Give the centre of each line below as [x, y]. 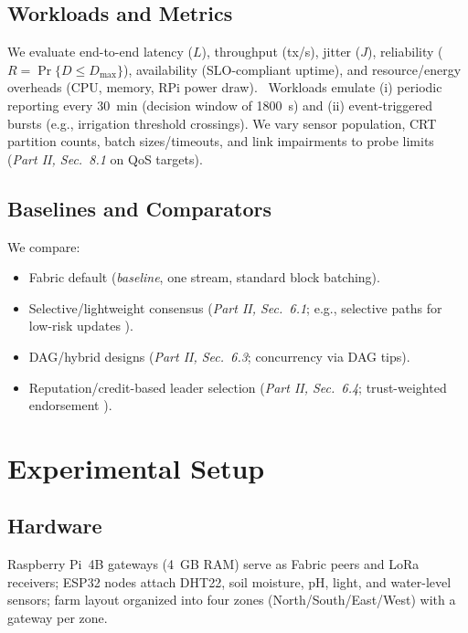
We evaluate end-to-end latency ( [100, 52]
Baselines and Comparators [140, 208]
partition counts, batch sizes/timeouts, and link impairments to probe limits [221, 141]
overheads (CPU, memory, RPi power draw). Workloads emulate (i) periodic [225, 87]
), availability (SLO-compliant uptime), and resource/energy [292, 69]
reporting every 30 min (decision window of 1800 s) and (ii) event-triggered [220, 105]
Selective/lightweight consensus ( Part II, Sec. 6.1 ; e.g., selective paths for [235, 307]
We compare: [44, 246]
